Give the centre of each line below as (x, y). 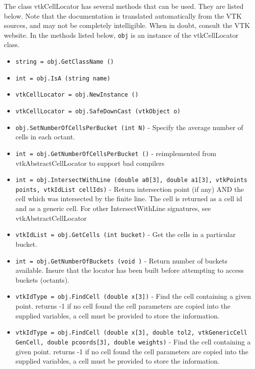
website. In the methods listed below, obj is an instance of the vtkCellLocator (121, 35)
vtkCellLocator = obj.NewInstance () (77, 95)
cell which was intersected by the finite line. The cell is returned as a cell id (129, 198)
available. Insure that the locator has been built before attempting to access (129, 270)
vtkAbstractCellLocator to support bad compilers (90, 163)
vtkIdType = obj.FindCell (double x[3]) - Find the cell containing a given (133, 296)
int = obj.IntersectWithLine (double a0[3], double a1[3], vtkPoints (131, 180)
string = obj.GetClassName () (65, 62)
